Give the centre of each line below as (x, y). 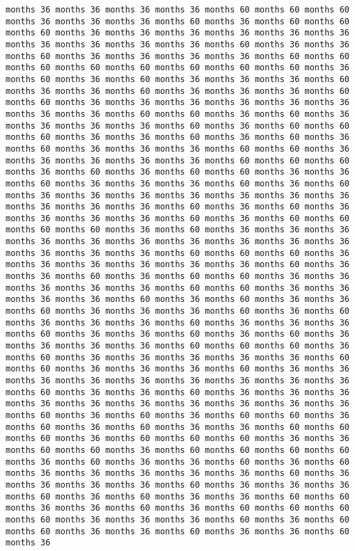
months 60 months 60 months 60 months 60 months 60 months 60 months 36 (177, 68)
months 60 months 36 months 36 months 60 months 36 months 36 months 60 (177, 531)
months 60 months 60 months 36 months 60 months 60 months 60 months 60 (177, 450)
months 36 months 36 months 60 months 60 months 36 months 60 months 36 (177, 114)
